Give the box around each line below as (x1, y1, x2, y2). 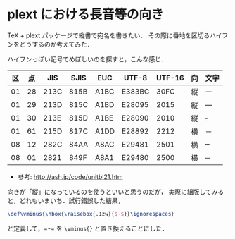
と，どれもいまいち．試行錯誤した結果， (7, 196, 125, 204)
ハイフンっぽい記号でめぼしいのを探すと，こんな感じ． (7, 54, 167, 63)
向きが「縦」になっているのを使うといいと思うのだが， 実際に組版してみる (7, 188, 224, 196)
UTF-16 (155, 73, 184, 82)
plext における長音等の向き (7, 6, 164, 23)
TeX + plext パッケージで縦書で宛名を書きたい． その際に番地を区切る (7, 31, 210, 39)
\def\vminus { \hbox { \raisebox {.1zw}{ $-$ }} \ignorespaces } (7, 210, 174, 217)
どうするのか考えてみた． (19, 39, 94, 48)
